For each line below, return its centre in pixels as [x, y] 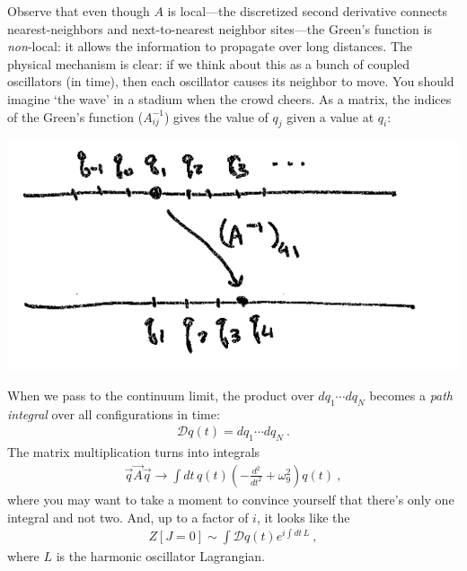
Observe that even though [79, 11]
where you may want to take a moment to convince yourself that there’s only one [231, 499]
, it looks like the [303, 517]
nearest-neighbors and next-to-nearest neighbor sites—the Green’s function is [220, 28]
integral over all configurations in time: [114, 413]
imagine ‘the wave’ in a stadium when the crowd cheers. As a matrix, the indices [229, 98]
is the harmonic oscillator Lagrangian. [160, 556]
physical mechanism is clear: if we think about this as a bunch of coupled [209, 63]
